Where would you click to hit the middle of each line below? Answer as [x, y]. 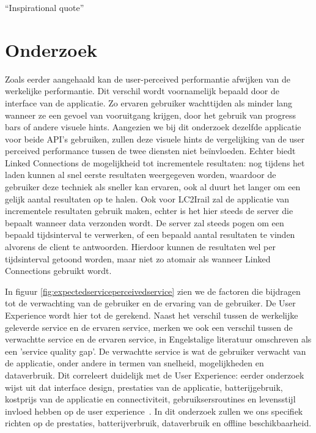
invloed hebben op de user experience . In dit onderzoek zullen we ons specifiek [154, 411]
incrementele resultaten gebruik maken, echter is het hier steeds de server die [149, 211]
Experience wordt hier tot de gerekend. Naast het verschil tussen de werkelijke [152, 315]
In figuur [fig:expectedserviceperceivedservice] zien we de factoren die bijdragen [153, 291]
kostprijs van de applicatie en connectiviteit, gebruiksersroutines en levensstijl [150, 399]
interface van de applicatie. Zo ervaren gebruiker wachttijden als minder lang [149, 102]
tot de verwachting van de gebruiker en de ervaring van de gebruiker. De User [150, 303]
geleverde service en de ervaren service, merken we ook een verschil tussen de [149, 327]
